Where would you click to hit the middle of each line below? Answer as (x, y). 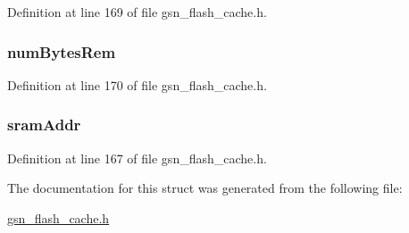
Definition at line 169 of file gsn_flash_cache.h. (137, 12)
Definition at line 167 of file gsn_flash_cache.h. (137, 158)
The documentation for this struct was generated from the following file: (205, 188)
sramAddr (44, 125)
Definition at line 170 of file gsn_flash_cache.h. (137, 84)
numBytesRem (62, 51)
